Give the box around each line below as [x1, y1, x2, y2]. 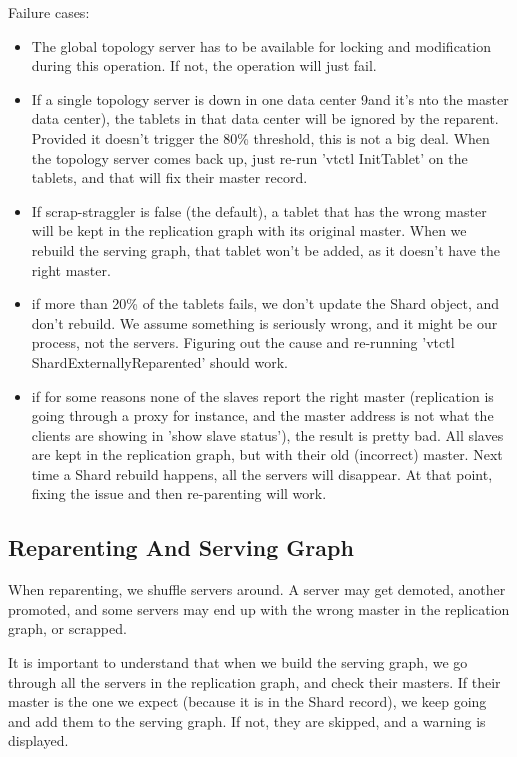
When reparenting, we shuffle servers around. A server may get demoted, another [8, 579, 506, 600]
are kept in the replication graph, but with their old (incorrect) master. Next [31, 444, 503, 465]
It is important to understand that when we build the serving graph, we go [8, 652, 468, 673]
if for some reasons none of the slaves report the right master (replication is [31, 385, 494, 406]
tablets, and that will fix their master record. [31, 167, 308, 188]
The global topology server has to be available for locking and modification [31, 35, 491, 56]
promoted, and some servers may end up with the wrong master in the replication [8, 598, 510, 619]
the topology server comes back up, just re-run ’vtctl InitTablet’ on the [31, 147, 468, 168]
